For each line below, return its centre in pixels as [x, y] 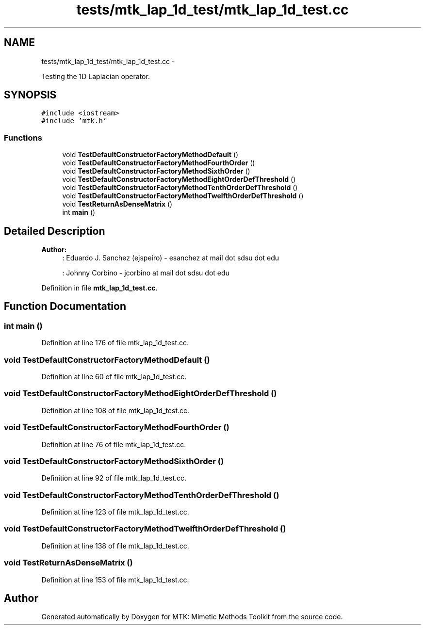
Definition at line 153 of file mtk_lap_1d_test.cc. [115, 580]
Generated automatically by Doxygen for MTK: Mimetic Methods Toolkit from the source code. [192, 617]
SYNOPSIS [30, 95]
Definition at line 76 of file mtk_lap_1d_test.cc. [114, 444]
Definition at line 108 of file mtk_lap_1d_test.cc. [115, 410]
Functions [23, 137]
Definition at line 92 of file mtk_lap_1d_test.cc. [114, 478]
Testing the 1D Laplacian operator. [96, 76]
